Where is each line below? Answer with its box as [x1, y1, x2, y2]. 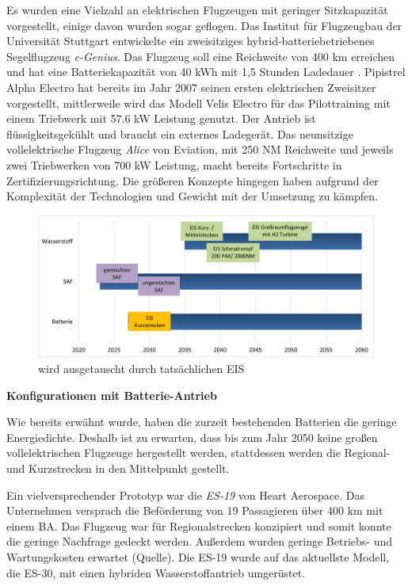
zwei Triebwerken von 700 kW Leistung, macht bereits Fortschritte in [6, 156, 342, 173]
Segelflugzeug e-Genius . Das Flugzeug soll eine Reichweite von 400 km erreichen [6, 48, 395, 64]
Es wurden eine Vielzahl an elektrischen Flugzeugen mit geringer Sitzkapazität [6, 2, 388, 17]
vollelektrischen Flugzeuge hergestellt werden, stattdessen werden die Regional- [6, 444, 391, 461]
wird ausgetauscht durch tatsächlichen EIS [38, 360, 245, 377]
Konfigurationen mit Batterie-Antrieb [6, 386, 217, 403]
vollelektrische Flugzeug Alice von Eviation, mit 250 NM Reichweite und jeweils [6, 141, 394, 158]
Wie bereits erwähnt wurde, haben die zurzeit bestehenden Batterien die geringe [6, 413, 397, 430]
